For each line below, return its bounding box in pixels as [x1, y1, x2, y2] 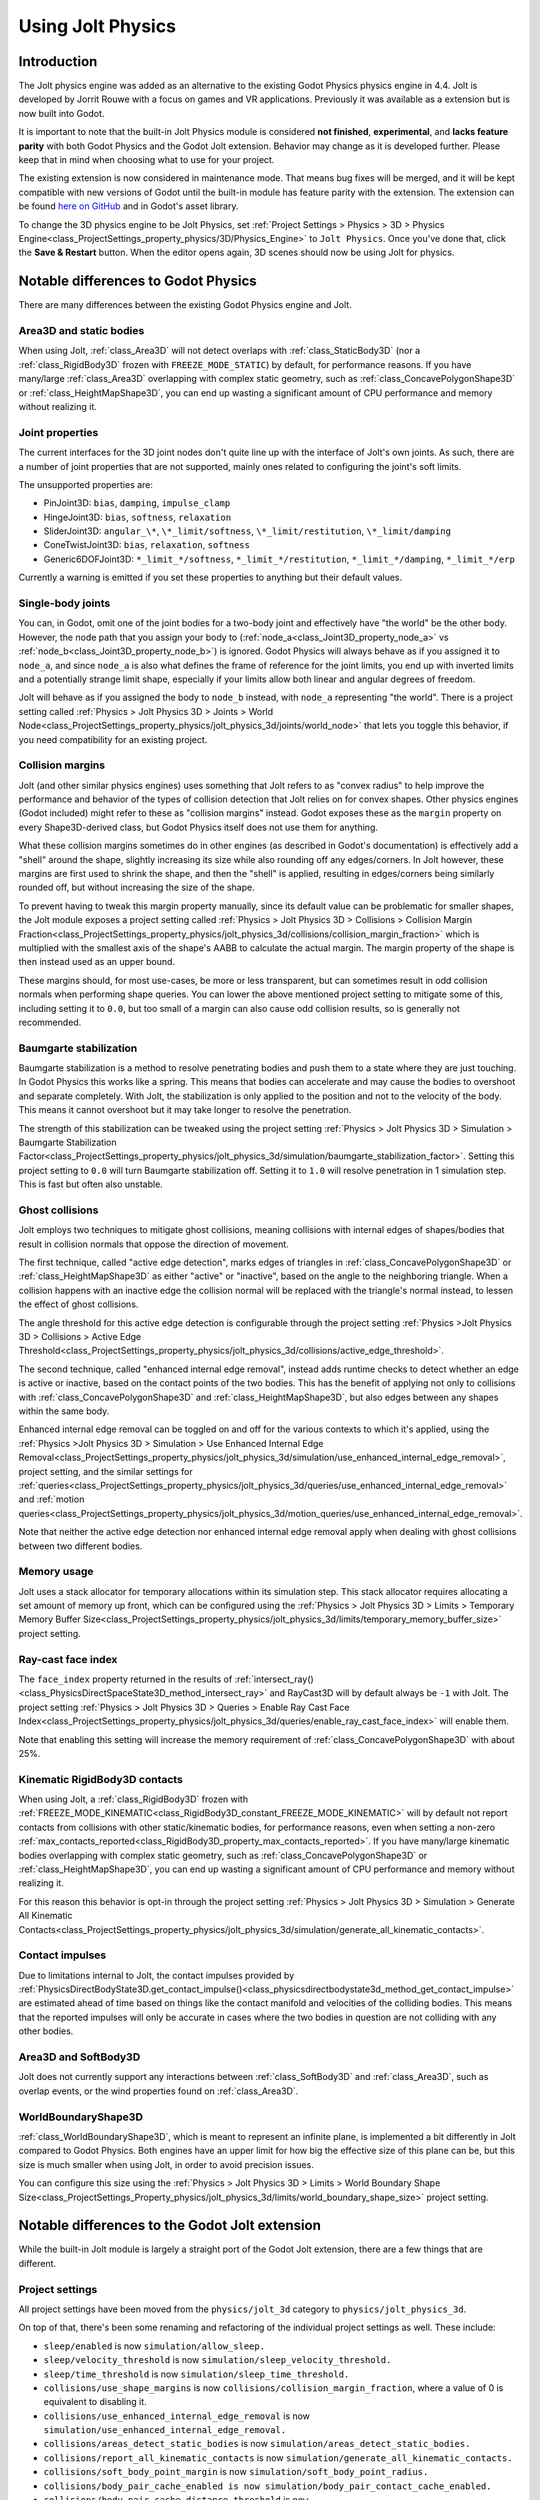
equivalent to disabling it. [43, 2396, 147, 2408]
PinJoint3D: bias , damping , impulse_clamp [43, 497, 231, 509]
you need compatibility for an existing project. [18, 733, 208, 745]
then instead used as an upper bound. [18, 956, 175, 968]
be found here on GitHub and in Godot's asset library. [18, 200, 239, 212]
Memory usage [18, 1565, 94, 1579]
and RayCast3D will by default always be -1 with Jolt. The [269, 1687, 509, 1699]
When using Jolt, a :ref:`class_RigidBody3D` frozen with [18, 1793, 249, 1805]
